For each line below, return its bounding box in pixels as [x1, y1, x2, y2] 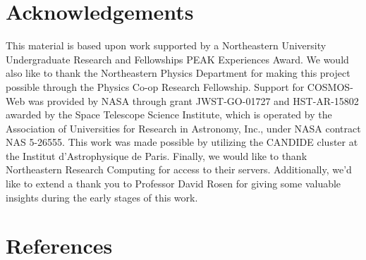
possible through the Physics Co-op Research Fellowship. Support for [6, 79, 305, 94]
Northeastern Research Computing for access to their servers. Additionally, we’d [6, 162, 352, 177]
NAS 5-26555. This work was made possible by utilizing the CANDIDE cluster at [6, 135, 358, 149]
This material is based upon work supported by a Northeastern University [6, 38, 327, 53]
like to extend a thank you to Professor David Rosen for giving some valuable [6, 176, 341, 191]
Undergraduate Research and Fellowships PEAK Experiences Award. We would [6, 51, 349, 66]
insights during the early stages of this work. [6, 190, 198, 204]
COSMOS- [307, 79, 353, 94]
